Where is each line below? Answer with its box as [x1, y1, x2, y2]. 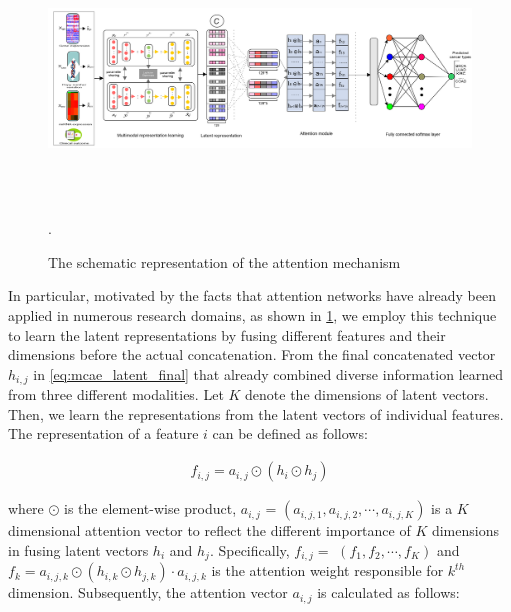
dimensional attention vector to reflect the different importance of [8, 520, 411, 541]
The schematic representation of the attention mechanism [48, 251, 401, 272]
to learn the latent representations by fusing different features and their [8, 324, 446, 345]
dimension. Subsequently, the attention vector [8, 582, 288, 603]
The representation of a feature [8, 423, 199, 444]
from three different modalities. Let [8, 384, 224, 405]
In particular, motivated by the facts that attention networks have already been [8, 285, 496, 306]
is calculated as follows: [317, 582, 460, 603]
